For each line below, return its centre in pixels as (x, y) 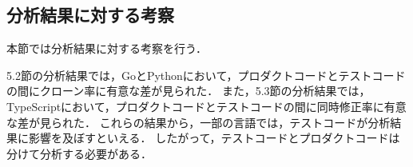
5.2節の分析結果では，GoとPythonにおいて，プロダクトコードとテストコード (206, 75)
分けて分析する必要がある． (79, 153)
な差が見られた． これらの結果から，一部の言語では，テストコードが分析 (199, 122)
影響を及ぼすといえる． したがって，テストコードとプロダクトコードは (214, 138)
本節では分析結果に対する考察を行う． (107, 48)
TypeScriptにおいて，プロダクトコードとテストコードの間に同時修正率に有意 (206, 106)
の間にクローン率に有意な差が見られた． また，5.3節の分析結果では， (189, 91)
